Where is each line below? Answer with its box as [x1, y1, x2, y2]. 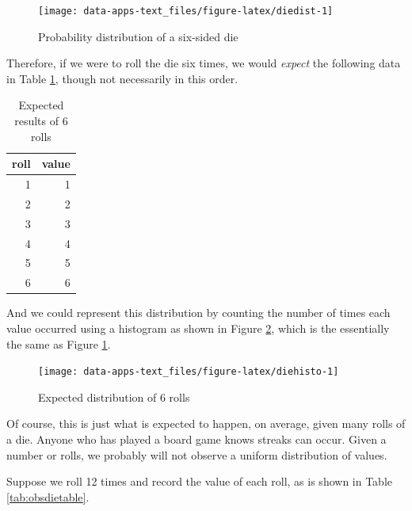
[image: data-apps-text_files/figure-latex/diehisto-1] [38, 366, 339, 378]
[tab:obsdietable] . [6, 488, 90, 505]
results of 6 [14, 112, 68, 129]
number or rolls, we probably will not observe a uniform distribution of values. [6, 446, 387, 463]
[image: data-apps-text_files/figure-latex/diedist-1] [38, 6, 334, 17]
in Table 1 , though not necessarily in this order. [6, 70, 238, 86]
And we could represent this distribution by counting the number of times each [6, 304, 391, 321]
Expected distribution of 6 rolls [38, 388, 190, 405]
